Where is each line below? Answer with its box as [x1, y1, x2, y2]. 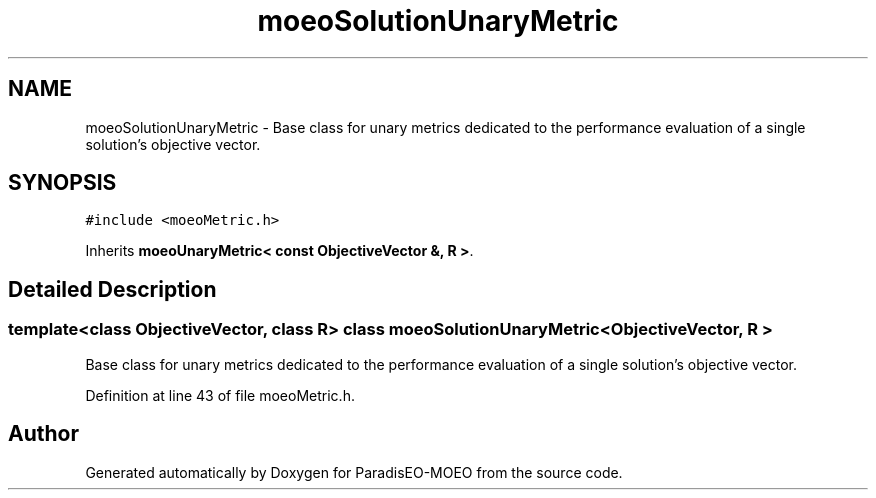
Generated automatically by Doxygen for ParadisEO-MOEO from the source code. [85, 463, 623, 481]
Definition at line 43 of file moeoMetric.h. [85, 386, 355, 404]
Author [8, 421, 79, 447]
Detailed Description [8, 276, 217, 302]
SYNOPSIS [8, 170, 117, 196]
